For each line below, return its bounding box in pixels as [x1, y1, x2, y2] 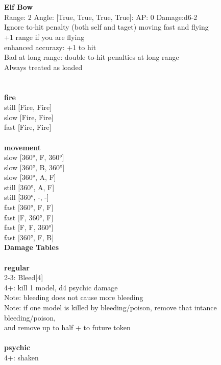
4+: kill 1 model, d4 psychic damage [4, 282, 118, 292]
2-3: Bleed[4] [4, 272, 43, 283]
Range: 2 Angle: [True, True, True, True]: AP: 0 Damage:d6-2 [4, 11, 198, 22]
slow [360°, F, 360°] [4, 152, 64, 163]
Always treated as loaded [4, 61, 83, 72]
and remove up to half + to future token [4, 322, 131, 333]
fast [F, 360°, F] [4, 212, 54, 222]
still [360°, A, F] [4, 181, 55, 192]
